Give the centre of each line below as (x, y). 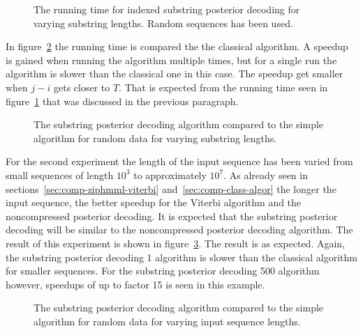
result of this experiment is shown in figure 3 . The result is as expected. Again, (176, 243)
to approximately (170, 175)
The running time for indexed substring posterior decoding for (167, 9)
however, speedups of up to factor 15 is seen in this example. (135, 284)
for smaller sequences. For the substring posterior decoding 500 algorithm (163, 271)
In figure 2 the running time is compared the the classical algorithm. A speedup (177, 46)
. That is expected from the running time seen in (223, 87)
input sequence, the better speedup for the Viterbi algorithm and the (154, 202)
